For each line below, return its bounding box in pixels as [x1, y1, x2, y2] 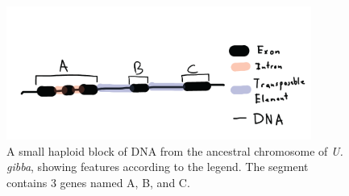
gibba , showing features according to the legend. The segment [6, 158, 309, 175]
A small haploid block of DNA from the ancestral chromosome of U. [6, 142, 343, 159]
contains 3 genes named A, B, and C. [6, 173, 190, 190]
